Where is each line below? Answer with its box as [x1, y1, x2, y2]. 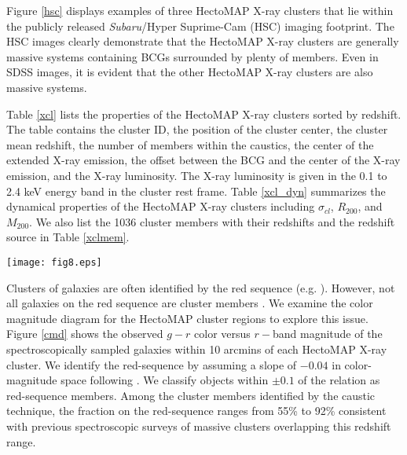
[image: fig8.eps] [6, 256, 102, 268]
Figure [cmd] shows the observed [6, 325, 163, 342]
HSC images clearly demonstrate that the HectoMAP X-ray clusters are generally [6, 33, 399, 50]
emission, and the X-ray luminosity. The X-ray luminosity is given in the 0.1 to [6, 167, 387, 183]
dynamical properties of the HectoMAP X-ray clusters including [6, 198, 315, 215]
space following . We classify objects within [60, 372, 269, 388]
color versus [194, 325, 251, 342]
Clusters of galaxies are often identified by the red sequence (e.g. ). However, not [6, 279, 395, 295]
